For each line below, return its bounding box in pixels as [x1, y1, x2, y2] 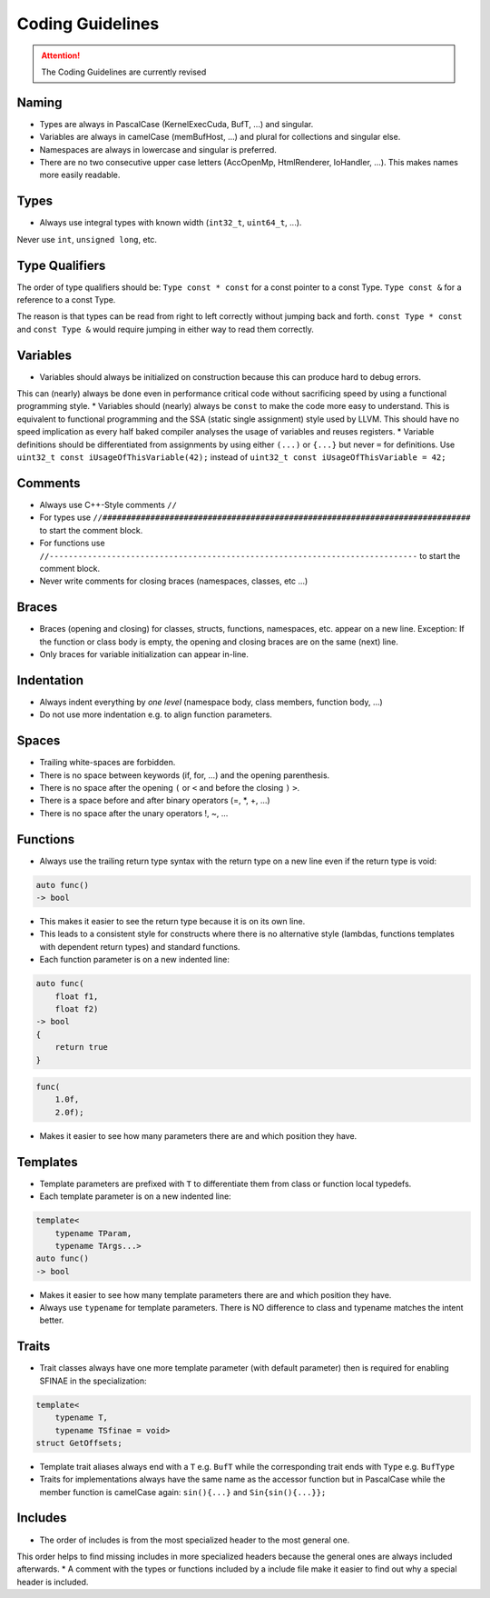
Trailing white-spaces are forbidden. [39, 757, 176, 768]
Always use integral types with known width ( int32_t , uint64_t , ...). [39, 217, 302, 228]
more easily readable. [39, 169, 121, 181]
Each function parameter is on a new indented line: [39, 954, 230, 965]
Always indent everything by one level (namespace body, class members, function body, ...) [39, 696, 383, 707]
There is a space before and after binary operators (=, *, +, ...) [39, 795, 271, 806]
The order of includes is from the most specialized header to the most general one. [39, 1534, 350, 1545]
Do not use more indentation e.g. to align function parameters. [39, 709, 272, 720]
